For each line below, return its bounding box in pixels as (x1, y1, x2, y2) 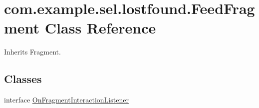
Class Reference (44, 17, 156, 38)
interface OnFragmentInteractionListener (4, 94, 129, 105)
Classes (4, 71, 42, 86)
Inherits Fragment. (4, 46, 61, 57)
